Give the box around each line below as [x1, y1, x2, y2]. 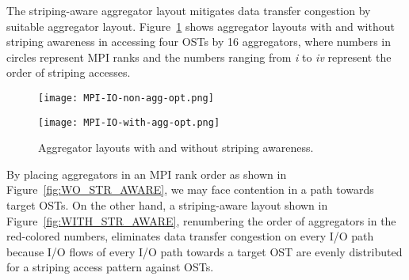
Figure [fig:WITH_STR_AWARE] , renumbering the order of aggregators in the [6, 212, 396, 229]
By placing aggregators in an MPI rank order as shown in [6, 165, 287, 182]
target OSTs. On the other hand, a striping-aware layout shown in [6, 197, 328, 214]
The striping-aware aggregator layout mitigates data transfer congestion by [6, 2, 371, 18]
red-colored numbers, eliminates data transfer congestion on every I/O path [6, 228, 374, 244]
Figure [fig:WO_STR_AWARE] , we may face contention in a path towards [6, 181, 374, 198]
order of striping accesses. [6, 64, 131, 81]
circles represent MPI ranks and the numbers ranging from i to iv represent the [6, 48, 392, 65]
